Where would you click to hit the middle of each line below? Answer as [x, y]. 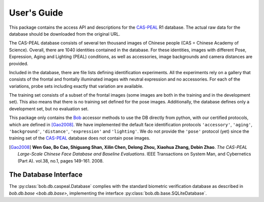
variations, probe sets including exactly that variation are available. [76, 86]
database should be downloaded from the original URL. [65, 34]
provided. [19, 63]
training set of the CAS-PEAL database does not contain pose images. [80, 138]
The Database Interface [46, 175]
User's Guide [36, 13]
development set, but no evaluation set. [49, 109]
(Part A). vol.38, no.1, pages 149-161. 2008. [61, 161]
